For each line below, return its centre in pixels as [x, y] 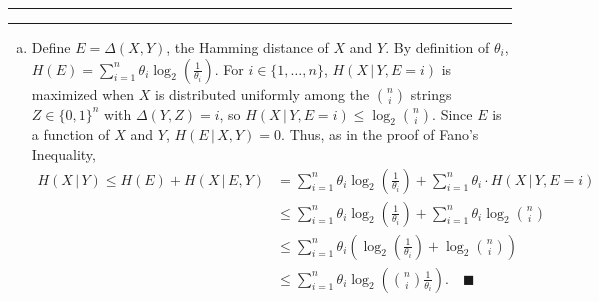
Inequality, [63, 153]
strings [431, 93]
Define [51, 47]
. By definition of [437, 47]
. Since [452, 113]
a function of [70, 134]
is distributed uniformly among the [262, 93]
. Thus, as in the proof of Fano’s [380, 134]
